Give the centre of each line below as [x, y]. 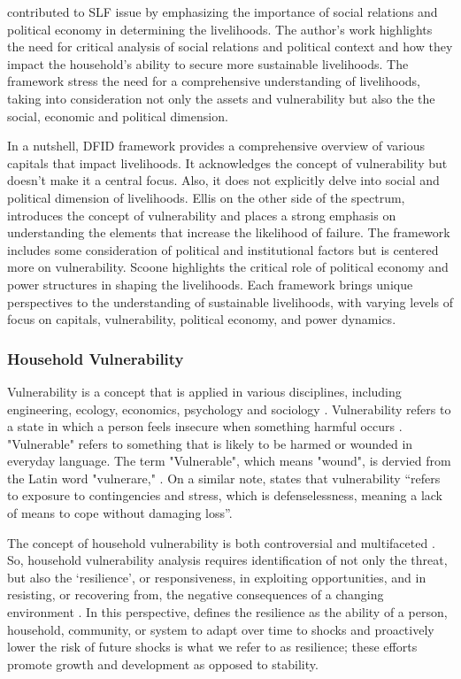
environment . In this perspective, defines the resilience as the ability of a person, [227, 612]
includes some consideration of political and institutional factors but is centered [223, 249]
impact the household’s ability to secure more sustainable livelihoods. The [208, 63]
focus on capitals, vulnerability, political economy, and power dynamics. [202, 319]
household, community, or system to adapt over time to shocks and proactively [221, 629]
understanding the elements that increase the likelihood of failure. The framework [229, 232]
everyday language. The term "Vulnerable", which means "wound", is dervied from [229, 461]
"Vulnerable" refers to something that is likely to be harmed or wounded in [210, 443]
